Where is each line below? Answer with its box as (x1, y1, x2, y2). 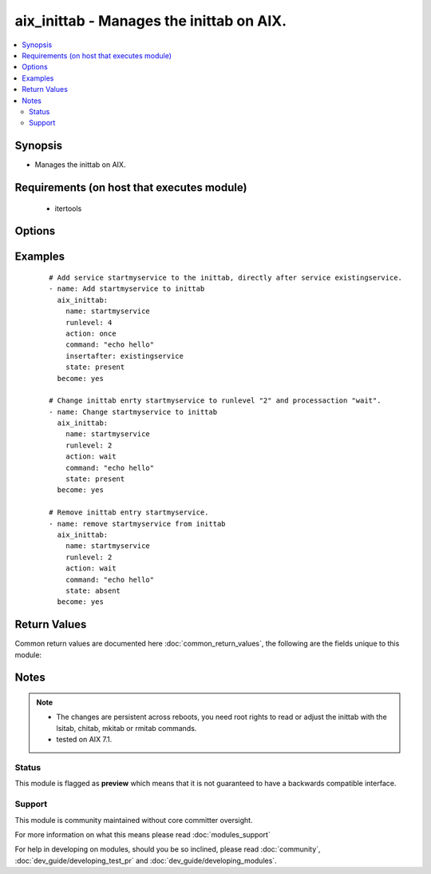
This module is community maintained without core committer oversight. (14, 815, 253, 824)
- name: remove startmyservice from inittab (49, 519, 227, 528)
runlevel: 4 (65, 318, 113, 327)
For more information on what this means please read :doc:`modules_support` (14, 829, 271, 839)
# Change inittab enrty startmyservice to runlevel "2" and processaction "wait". (49, 396, 382, 405)
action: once (65, 328, 117, 338)
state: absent (65, 586, 121, 595)
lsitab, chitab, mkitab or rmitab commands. (56, 723, 197, 733)
